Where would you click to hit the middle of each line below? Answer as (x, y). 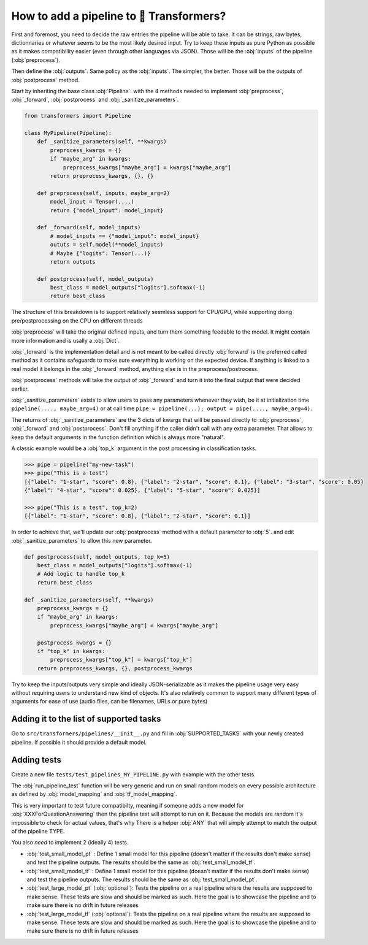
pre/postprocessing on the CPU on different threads (77, 320)
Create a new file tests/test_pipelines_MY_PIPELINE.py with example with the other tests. (133, 774)
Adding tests (36, 759)
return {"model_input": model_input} (107, 210)
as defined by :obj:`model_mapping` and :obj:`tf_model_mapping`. (94, 794)
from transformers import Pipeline (78, 116)
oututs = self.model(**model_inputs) (107, 245)
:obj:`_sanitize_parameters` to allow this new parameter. (82, 540)
